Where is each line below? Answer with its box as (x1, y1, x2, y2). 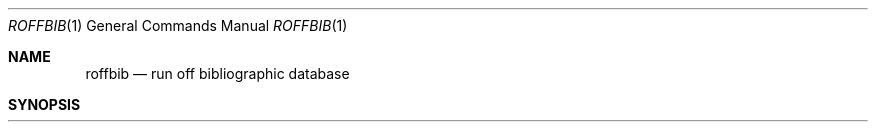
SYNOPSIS (8, 96, 81, 113)
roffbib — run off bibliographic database (85, 65, 350, 82)
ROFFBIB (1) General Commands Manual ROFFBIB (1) (8, 17, 348, 34)
